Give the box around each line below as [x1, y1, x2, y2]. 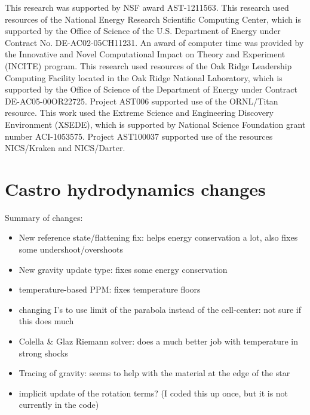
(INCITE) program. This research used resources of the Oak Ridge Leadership [5, 59, 292, 72]
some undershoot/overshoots [19, 243, 124, 256]
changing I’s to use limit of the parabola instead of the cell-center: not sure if [19, 303, 301, 315]
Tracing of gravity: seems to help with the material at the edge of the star [19, 367, 290, 379]
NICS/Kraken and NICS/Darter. [5, 142, 125, 154]
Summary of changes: [5, 211, 83, 223]
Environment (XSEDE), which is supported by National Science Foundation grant [5, 118, 306, 130]
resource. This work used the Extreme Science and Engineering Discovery [5, 106, 274, 119]
